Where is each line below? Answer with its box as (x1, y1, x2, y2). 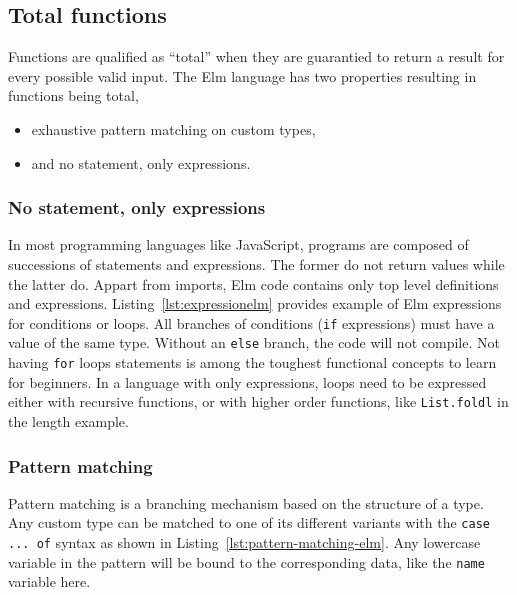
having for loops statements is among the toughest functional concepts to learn (8, 352, 497, 373)
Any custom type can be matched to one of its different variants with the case (8, 512, 490, 533)
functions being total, (8, 85, 139, 106)
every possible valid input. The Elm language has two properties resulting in (8, 65, 477, 86)
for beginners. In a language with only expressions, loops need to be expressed (8, 371, 487, 392)
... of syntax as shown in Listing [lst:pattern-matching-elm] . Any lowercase (8, 532, 481, 553)
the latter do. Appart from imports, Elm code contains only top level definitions (8, 273, 499, 294)
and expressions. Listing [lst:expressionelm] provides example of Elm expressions (8, 293, 502, 314)
